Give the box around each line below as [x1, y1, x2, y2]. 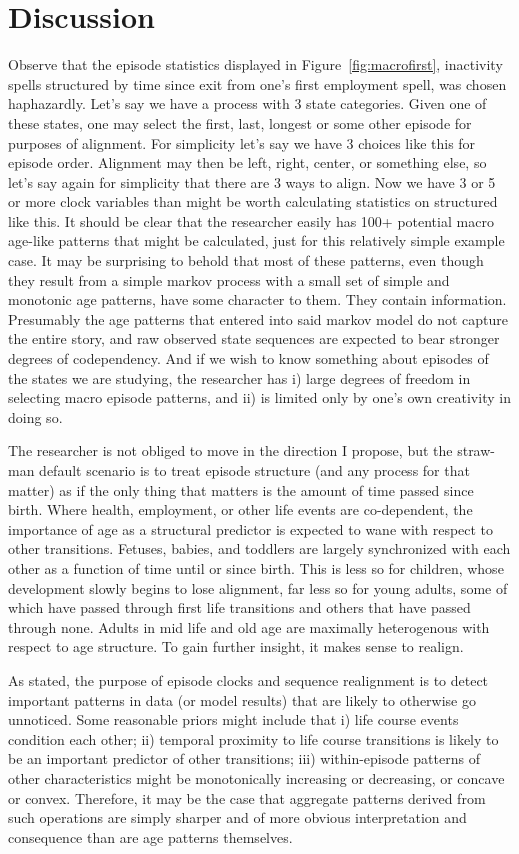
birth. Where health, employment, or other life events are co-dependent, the [8, 499, 473, 520]
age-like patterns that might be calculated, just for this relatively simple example [8, 230, 505, 251]
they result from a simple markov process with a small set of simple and [8, 269, 450, 290]
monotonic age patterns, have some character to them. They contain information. [8, 289, 507, 310]
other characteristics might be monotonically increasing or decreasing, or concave [8, 767, 505, 788]
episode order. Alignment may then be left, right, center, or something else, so [8, 152, 487, 173]
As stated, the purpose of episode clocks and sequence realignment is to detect [8, 669, 489, 690]
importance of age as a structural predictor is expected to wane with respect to [8, 518, 494, 539]
